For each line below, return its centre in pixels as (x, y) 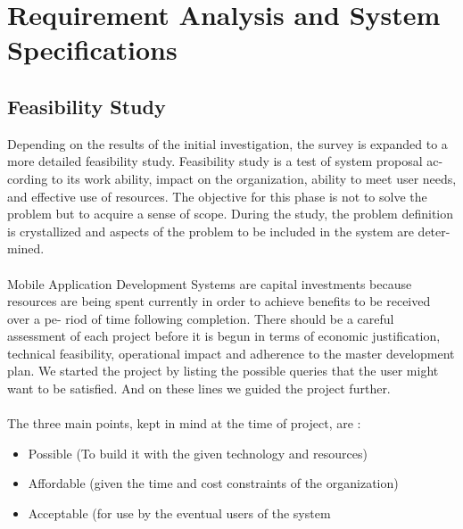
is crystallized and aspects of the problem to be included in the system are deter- (229, 231)
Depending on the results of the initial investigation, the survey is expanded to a (227, 143)
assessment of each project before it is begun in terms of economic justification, (224, 336)
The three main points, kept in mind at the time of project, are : (184, 423)
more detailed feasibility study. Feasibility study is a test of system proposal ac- (225, 161)
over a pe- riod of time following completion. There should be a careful (201, 318)
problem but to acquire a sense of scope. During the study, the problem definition (231, 214)
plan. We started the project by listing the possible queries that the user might (223, 371)
